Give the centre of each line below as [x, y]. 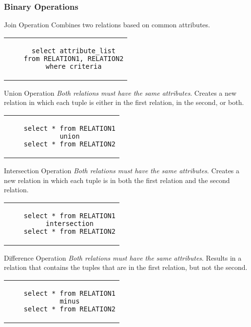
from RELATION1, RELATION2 [74, 58]
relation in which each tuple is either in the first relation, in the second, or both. [124, 102]
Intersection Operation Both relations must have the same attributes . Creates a [122, 170]
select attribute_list [74, 51]
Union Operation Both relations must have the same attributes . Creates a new [120, 92]
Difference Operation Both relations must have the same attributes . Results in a [123, 257]
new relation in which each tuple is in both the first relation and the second [117, 180]
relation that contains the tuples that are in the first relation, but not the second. [126, 267]
